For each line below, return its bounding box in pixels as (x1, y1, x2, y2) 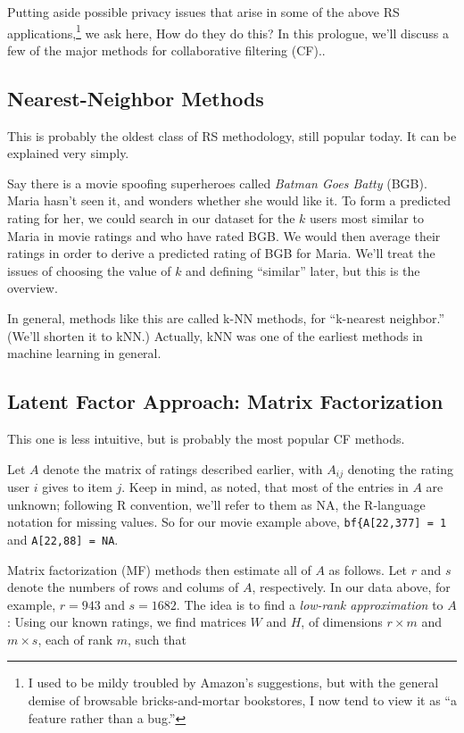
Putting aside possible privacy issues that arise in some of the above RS (7, 3, 400, 21)
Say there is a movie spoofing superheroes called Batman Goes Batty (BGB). (7, 173, 427, 192)
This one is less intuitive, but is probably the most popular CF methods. (7, 429, 405, 447)
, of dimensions (301, 612, 383, 631)
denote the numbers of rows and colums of (7, 578, 239, 596)
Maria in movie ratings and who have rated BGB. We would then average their (7, 226, 441, 245)
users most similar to (310, 209, 424, 228)
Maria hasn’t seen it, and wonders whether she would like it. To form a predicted (7, 191, 452, 210)
